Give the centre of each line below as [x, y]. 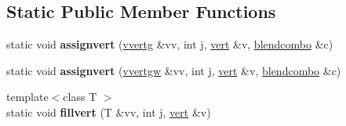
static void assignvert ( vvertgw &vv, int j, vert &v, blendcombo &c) [174, 70]
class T [80, 97]
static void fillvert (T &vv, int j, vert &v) [109, 112]
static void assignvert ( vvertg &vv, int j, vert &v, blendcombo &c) [170, 44]
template [27, 97]
